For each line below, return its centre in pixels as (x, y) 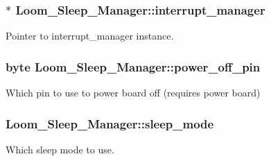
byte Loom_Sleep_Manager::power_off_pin (133, 66)
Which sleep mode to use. (60, 149)
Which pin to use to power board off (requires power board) (133, 93)
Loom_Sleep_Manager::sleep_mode (110, 123)
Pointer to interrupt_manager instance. (90, 36)
